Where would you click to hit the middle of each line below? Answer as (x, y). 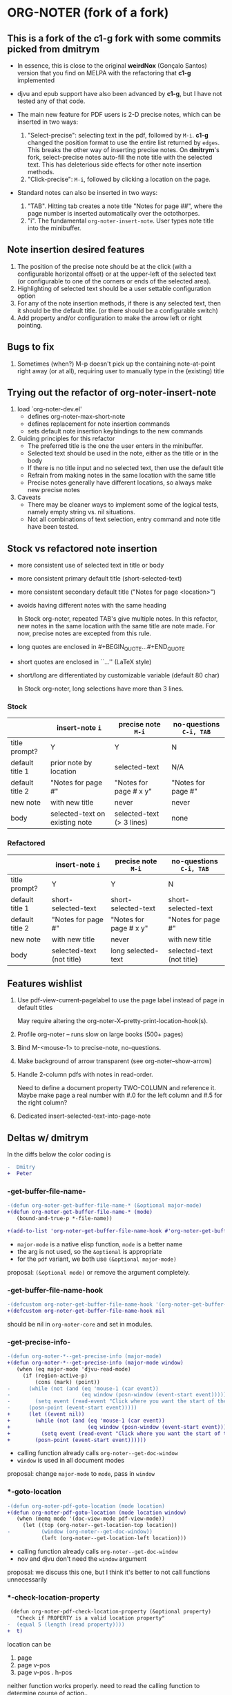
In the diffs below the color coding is (59, 1154)
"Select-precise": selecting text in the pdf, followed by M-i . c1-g (118, 135)
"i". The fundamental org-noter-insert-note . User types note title (120, 221)
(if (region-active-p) (55, 1376)
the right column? (42, 1103)
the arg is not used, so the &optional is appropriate (89, 1251)
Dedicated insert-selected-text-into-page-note (84, 1116)
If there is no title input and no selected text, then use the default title (126, 468)
